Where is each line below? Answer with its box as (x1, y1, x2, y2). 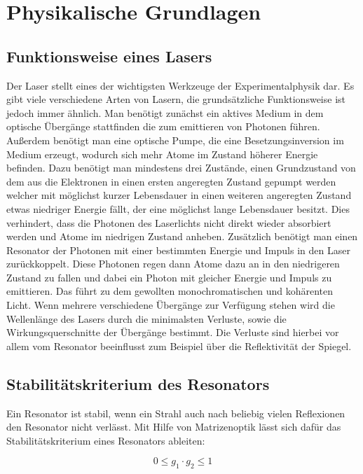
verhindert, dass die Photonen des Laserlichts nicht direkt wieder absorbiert (6, 215, 331, 230)
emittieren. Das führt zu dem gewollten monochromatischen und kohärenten (6, 284, 334, 298)
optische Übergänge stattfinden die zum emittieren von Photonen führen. (6, 119, 320, 134)
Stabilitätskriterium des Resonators (6, 372, 270, 394)
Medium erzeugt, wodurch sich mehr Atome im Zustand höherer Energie (6, 146, 318, 161)
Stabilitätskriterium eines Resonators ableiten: (6, 433, 205, 447)
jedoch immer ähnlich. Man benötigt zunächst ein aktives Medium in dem (6, 105, 324, 120)
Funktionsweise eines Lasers (6, 45, 212, 67)
